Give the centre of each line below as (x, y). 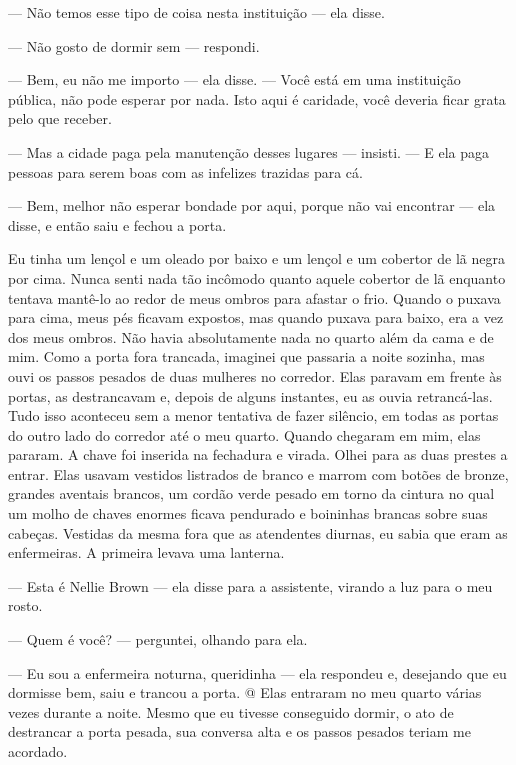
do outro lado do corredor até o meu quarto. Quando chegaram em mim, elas (244, 434)
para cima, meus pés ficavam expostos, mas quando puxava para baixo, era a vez (256, 317)
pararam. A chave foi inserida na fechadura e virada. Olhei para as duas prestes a (258, 454)
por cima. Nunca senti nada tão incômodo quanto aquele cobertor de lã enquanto (257, 277)
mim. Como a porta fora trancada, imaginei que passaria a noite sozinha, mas (246, 356)
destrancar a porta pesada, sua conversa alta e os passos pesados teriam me (239, 731)
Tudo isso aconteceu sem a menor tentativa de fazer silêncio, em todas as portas (253, 415)
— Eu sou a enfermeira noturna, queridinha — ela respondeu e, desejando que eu (257, 672)
